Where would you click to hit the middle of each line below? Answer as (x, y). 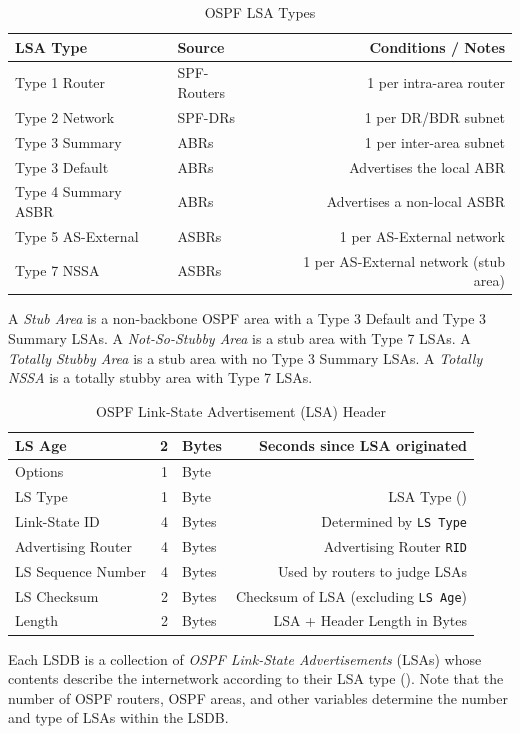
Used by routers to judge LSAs (372, 570)
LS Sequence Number (80, 570)
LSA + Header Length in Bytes (370, 620)
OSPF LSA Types (260, 12)
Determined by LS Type (394, 520)
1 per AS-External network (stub (404, 260)
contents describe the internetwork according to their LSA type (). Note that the (256, 678)
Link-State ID (57, 520)
